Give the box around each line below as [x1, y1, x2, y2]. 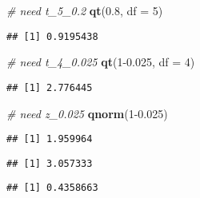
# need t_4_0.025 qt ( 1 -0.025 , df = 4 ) [6, 53, 195, 70]
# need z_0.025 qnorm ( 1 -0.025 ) [6, 105, 168, 121]
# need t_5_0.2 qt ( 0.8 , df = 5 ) [6, 2, 163, 18]
